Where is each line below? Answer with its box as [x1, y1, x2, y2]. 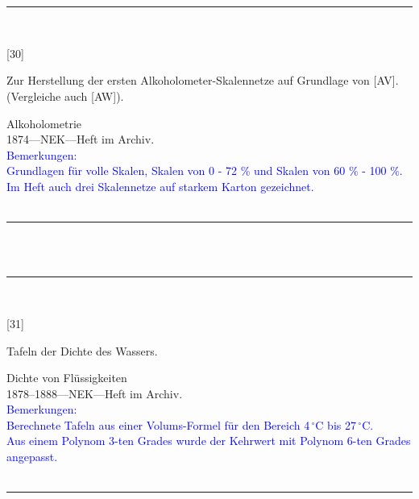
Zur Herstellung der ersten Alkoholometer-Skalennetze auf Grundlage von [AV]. [6, 72, 399, 89]
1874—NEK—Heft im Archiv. [6, 131, 155, 148]
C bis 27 [315, 416, 356, 433]
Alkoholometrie [6, 114, 81, 131]
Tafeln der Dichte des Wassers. [6, 342, 158, 359]
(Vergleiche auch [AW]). [6, 87, 124, 104]
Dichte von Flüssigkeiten [6, 369, 127, 386]
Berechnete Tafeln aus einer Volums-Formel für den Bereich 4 [6, 416, 310, 433]
